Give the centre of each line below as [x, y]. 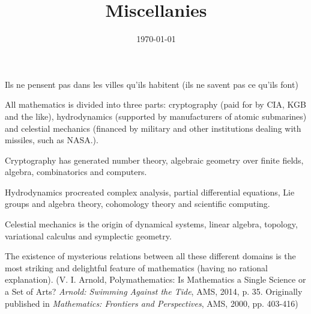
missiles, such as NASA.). [52, 140]
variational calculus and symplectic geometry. [88, 235]
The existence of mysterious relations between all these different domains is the [150, 256]
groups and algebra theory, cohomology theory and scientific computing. [137, 204]
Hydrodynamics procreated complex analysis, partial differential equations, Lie [150, 192]
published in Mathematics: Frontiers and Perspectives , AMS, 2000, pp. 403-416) [152, 303]
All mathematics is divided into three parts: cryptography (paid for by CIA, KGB [156, 104]
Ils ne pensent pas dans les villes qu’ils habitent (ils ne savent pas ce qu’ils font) [152, 84]
